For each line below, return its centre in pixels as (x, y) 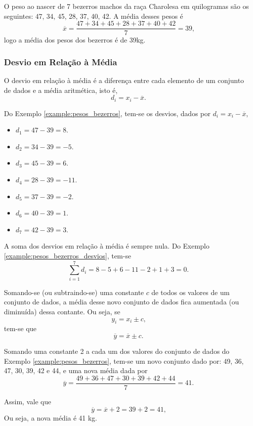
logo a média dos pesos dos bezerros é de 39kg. (75, 40)
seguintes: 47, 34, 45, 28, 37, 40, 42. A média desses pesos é (94, 16)
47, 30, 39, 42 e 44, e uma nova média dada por (76, 370)
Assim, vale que (28, 401)
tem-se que (20, 328)
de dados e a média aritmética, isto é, (61, 90)
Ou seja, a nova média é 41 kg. (51, 417)
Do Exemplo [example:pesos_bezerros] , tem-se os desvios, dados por (107, 113)
